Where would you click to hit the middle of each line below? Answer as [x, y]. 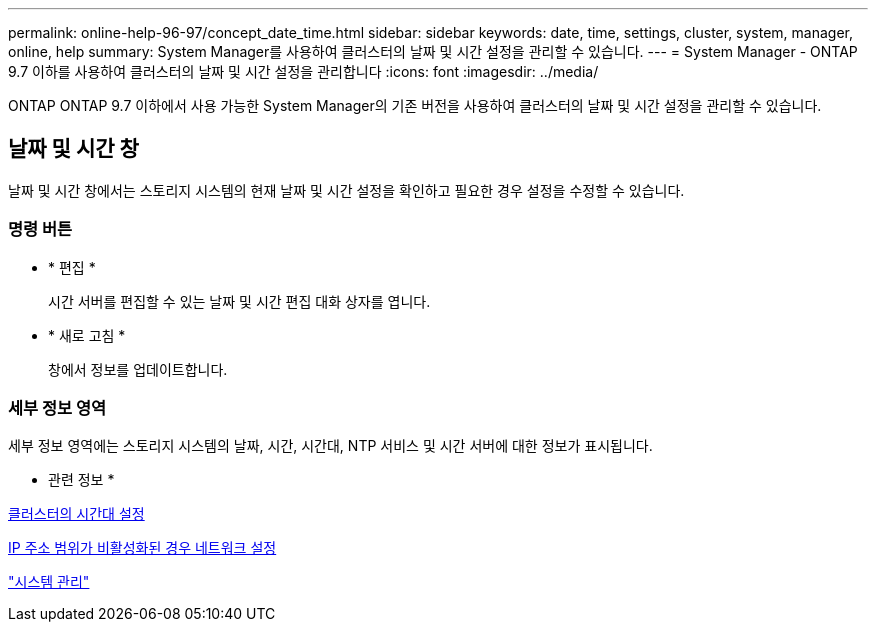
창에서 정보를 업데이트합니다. [138, 369]
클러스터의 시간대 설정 [76, 514]
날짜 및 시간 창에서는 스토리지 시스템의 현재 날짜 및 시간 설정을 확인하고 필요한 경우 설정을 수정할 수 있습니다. [346, 190]
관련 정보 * [81, 480]
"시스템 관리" [49, 582]
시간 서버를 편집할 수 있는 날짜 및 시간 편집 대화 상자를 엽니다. [239, 301]
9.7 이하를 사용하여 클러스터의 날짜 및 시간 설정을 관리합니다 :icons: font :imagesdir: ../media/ [303, 71]
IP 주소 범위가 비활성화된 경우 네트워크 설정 [142, 548]
